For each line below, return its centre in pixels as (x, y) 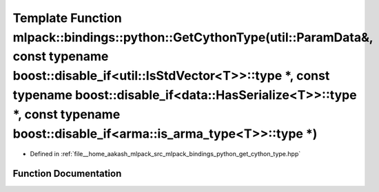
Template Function (67, 18)
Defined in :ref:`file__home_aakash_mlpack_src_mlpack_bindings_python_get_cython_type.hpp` (165, 154)
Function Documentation (67, 174)
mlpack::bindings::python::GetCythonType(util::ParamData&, (193, 37)
